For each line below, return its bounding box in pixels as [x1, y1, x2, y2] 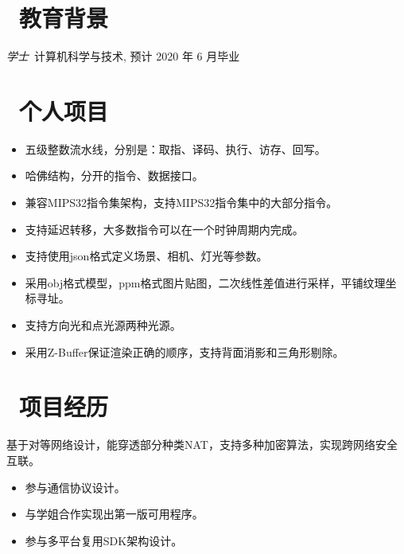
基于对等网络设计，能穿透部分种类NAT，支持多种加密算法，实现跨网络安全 [6, 436, 398, 453]
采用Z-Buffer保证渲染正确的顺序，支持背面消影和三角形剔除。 [25, 343, 344, 360]
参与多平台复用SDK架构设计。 [25, 532, 183, 548]
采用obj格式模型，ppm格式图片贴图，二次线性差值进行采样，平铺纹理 [25, 274, 386, 291]
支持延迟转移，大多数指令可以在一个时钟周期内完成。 [25, 220, 304, 237]
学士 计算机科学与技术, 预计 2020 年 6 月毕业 [6, 48, 240, 64]
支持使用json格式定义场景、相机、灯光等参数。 [25, 248, 268, 264]
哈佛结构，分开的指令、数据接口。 [25, 167, 204, 184]
